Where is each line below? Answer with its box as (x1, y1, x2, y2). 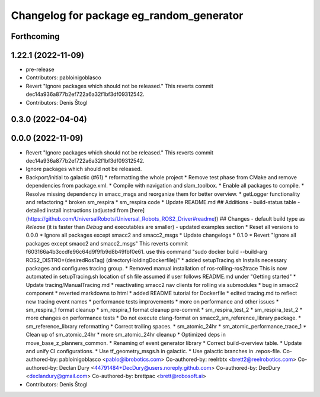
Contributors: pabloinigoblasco (25, 74, 102, 81)
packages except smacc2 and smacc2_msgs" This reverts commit (25, 240, 188, 247)
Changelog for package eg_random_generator (11, 9, 244, 22)
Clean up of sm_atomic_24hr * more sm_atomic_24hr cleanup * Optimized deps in (25, 331, 226, 338)
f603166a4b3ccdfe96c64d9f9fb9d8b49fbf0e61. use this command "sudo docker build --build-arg (25, 248, 268, 256)
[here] (129, 207, 145, 214)
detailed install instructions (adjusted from (25, 207, 129, 214)
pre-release (25, 66, 55, 73)
